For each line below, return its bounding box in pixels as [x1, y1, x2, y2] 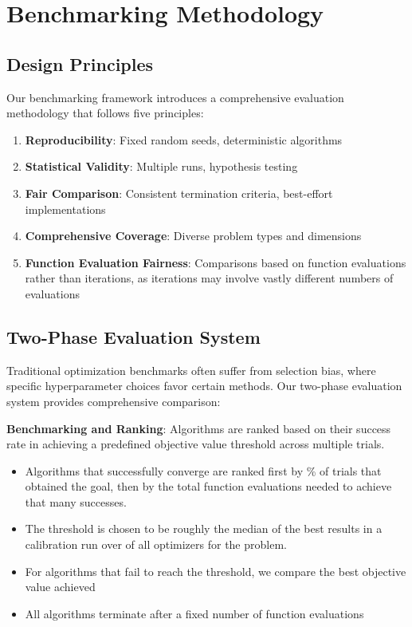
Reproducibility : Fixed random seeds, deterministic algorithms [25, 131, 343, 148]
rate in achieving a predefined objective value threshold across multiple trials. [6, 436, 385, 452]
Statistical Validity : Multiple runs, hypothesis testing [25, 158, 298, 175]
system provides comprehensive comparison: [6, 392, 221, 409]
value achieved [25, 578, 96, 595]
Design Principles [6, 51, 154, 76]
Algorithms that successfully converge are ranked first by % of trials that [25, 462, 382, 479]
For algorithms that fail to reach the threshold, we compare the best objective [25, 562, 406, 579]
